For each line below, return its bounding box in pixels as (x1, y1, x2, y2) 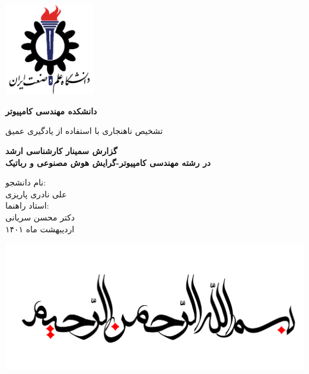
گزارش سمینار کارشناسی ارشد (5, 144, 117, 156)
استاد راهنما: (5, 199, 49, 212)
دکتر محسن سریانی (5, 210, 75, 223)
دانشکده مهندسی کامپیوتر (5, 104, 97, 117)
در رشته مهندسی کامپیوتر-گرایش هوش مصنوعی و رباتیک (5, 156, 211, 168)
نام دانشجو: (5, 176, 46, 188)
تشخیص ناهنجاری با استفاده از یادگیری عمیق (5, 124, 163, 137)
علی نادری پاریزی (5, 187, 67, 200)
